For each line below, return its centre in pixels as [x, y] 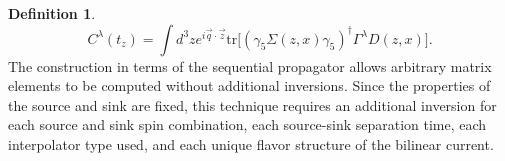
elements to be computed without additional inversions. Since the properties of [249, 85]
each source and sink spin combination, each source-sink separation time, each [247, 124]
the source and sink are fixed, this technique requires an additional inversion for [252, 104]
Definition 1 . [52, 13]
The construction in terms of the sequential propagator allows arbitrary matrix [250, 65]
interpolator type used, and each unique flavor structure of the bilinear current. [251, 143]
